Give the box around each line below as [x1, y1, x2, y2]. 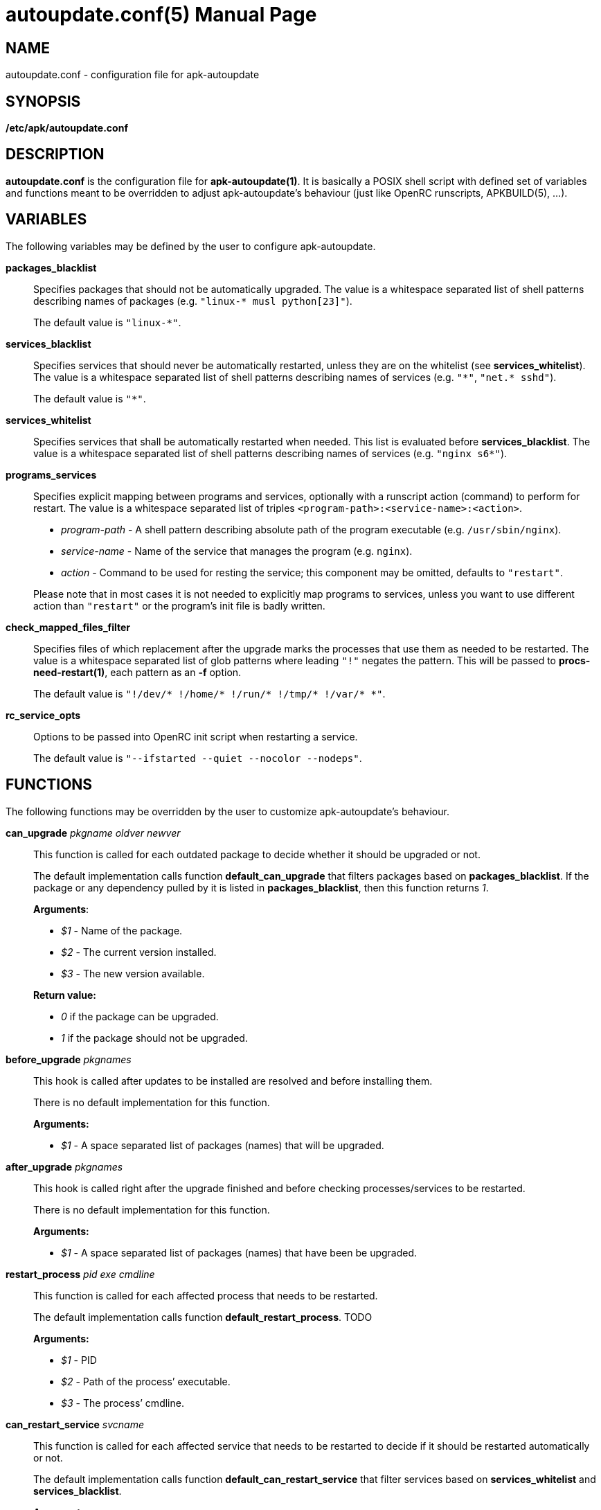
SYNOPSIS [6, 92, 81, 110]
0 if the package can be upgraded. [61, 1010, 219, 1022]
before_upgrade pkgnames [6, 1053, 132, 1065]
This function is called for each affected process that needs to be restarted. [33, 1289, 378, 1302]
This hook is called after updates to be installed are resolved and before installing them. [33, 1074, 433, 1087]
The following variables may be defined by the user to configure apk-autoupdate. [6, 240, 376, 252]
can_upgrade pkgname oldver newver [6, 826, 181, 839]
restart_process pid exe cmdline [6, 1268, 155, 1280]
